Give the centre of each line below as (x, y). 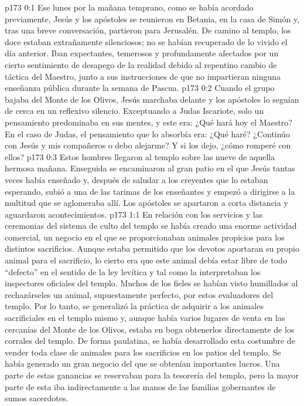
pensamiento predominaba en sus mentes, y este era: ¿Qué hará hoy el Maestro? (148, 122)
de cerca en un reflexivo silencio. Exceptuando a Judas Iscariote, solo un (134, 111)
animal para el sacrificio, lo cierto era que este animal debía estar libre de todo (146, 260)
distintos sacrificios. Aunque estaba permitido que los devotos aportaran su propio (152, 248)
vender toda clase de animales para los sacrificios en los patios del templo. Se (143, 352)
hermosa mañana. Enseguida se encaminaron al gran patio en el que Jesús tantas (150, 168)
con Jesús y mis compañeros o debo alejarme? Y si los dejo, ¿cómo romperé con (148, 145)
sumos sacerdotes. (37, 398)
